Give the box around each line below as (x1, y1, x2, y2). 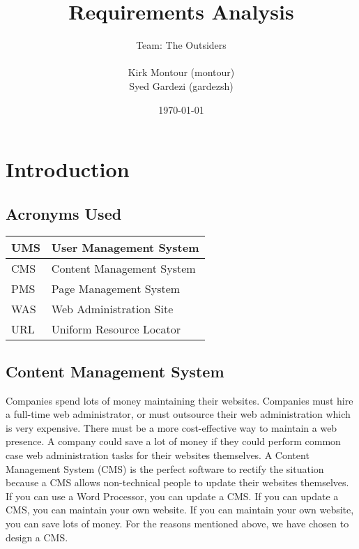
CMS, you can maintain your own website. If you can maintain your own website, (6, 502, 354, 517)
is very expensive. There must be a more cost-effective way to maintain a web (6, 420, 337, 435)
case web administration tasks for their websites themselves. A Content (6, 448, 310, 462)
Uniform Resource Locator (51, 321, 181, 338)
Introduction (6, 155, 130, 183)
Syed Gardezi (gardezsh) (129, 78, 234, 93)
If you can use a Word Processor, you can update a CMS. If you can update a (6, 488, 339, 503)
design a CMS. (6, 529, 68, 544)
